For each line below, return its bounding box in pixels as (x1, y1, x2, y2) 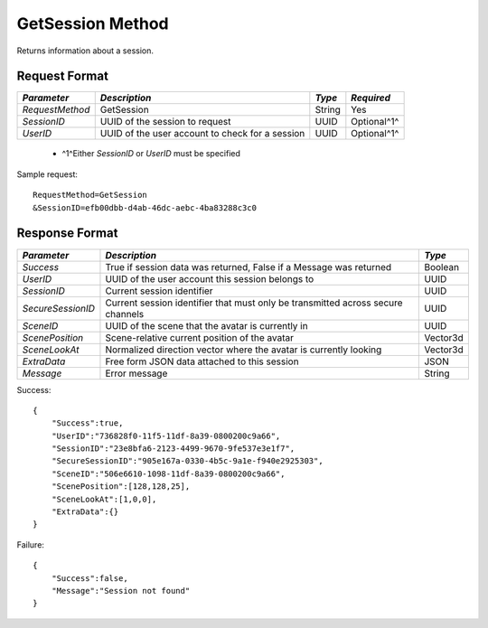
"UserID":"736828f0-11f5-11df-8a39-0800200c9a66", (51, 430, 281, 441)
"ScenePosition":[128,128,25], (51, 482, 191, 492)
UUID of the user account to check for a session (99, 127, 305, 140)
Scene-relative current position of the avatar (105, 331, 294, 343)
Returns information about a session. (16, 45, 154, 56)
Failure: (16, 539, 45, 550)
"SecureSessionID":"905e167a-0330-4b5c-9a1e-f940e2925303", (51, 456, 324, 466)
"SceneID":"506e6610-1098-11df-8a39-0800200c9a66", (51, 468, 286, 479)
